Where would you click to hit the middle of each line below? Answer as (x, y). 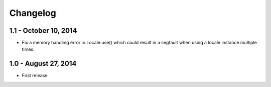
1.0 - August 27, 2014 (43, 64)
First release (35, 76)
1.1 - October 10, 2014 (43, 31)
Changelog (33, 13)
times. (28, 49)
